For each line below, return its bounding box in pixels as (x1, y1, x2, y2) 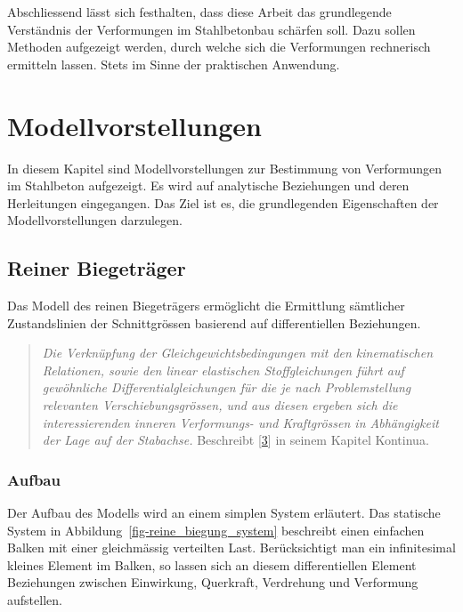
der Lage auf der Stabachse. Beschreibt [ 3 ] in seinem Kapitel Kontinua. (42, 431, 429, 449)
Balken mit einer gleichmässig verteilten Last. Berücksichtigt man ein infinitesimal (7, 538, 456, 557)
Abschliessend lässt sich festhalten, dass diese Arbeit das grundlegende (7, 3, 392, 20)
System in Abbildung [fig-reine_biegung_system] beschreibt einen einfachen (7, 520, 425, 539)
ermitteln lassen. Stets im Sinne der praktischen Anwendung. (7, 54, 340, 73)
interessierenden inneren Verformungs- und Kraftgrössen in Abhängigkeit (42, 413, 439, 431)
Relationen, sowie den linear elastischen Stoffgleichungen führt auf (42, 360, 404, 379)
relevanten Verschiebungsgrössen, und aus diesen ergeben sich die (42, 396, 398, 415)
